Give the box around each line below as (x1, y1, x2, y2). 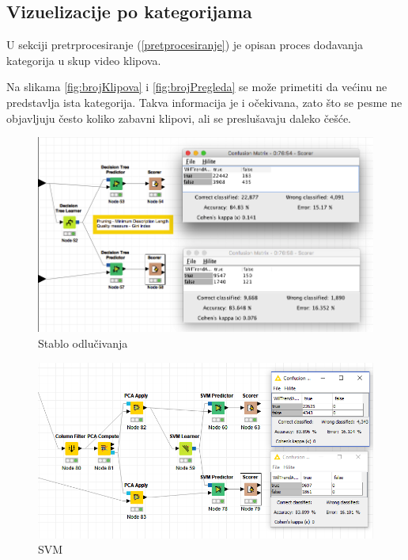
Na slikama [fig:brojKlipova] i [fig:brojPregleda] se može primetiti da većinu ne (6, 78, 387, 95)
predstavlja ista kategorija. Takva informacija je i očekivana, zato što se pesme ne (6, 93, 402, 110)
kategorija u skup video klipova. (6, 51, 161, 68)
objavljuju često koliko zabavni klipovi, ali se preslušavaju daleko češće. (6, 109, 351, 126)
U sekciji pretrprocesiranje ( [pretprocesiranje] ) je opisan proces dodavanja (6, 36, 364, 53)
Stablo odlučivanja (38, 334, 128, 351)
